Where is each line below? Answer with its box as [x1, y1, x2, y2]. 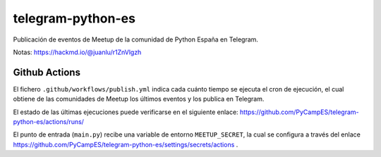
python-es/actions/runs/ [13, 118, 85, 126]
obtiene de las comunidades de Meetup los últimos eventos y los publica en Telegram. [13, 95, 265, 103]
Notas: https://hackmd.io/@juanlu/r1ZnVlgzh [13, 48, 142, 56]
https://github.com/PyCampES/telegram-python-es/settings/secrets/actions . [13, 140, 238, 149]
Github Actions [13, 66, 81, 78]
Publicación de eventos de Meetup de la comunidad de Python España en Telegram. [13, 35, 259, 44]
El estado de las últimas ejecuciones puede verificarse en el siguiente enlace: [13, 108, 239, 116]
